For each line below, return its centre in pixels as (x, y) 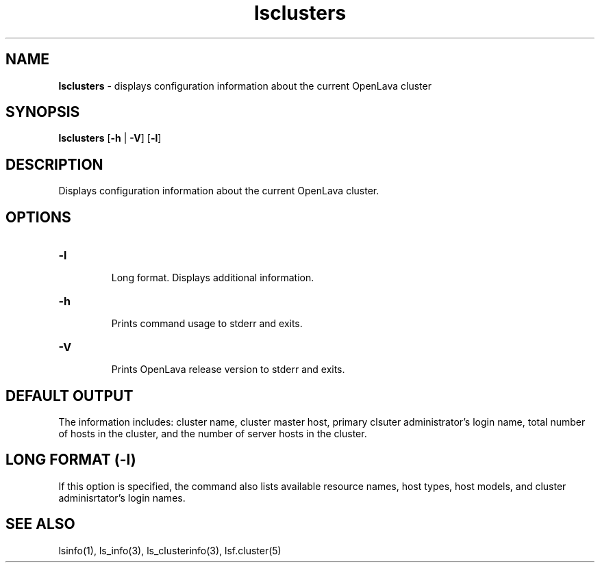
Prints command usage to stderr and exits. (207, 324)
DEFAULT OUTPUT (70, 396)
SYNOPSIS (43, 112)
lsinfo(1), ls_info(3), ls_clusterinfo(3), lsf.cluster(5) (170, 550)
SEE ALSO (40, 524)
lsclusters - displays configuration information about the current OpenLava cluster (245, 86)
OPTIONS (38, 217)
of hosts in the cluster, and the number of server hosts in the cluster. (213, 433)
